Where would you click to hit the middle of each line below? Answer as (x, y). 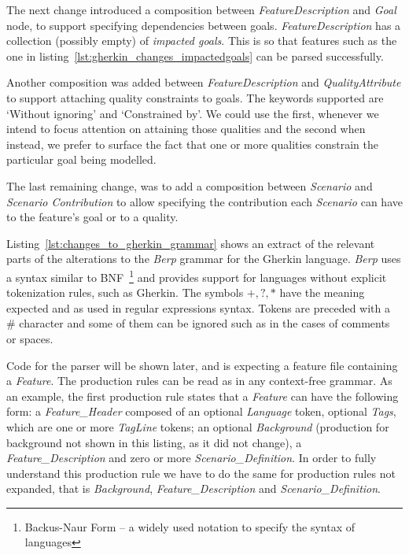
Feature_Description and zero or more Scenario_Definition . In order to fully (192, 458)
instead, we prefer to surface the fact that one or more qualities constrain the (193, 144)
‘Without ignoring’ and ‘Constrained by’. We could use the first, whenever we (193, 113)
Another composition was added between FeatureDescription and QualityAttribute (204, 82)
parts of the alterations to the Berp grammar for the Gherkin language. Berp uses (204, 259)
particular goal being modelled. (81, 159)
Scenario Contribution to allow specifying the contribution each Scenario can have (204, 201)
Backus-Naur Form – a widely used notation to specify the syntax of (190, 526)
